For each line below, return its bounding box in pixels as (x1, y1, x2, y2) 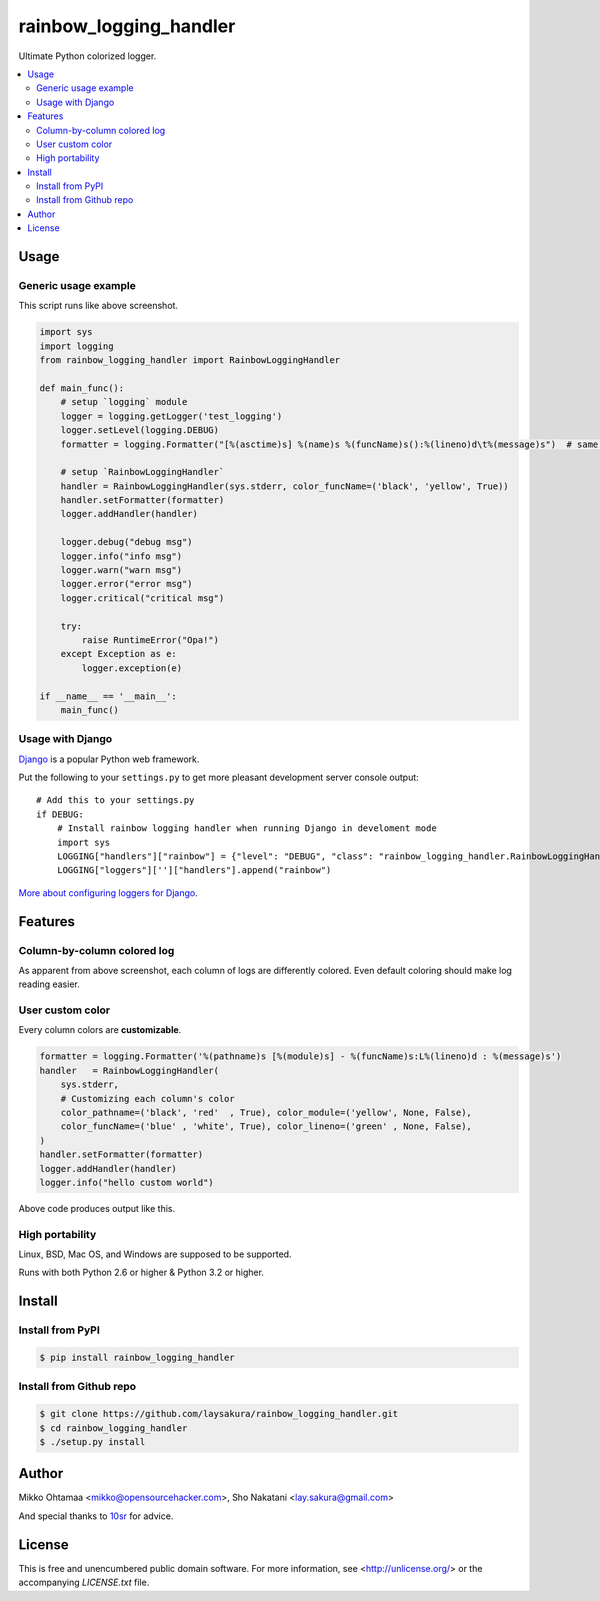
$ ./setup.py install (39, 1436, 146, 1447)
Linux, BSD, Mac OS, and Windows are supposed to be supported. (18, 1248, 292, 1260)
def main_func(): (39, 382, 125, 394)
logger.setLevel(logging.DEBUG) (60, 425, 220, 436)
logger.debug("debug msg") (60, 536, 194, 548)
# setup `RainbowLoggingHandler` (60, 466, 225, 478)
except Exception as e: (60, 648, 177, 660)
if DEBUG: (36, 808, 84, 820)
